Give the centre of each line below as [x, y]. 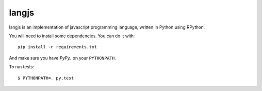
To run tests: [21, 67]
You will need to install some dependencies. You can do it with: [72, 36]
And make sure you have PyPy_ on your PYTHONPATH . [63, 58]
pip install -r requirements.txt [57, 47]
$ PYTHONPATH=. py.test [46, 78]
